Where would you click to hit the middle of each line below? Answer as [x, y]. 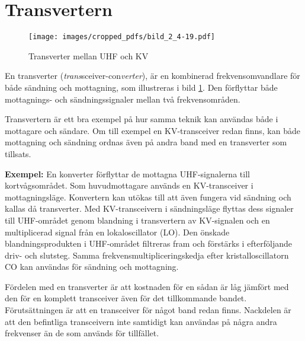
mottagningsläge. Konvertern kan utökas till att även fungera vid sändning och [148, 197]
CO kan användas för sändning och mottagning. [92, 267]
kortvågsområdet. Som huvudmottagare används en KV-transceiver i [129, 185]
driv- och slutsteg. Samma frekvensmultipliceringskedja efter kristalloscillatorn [147, 255]
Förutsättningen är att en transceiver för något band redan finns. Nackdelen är [148, 310]
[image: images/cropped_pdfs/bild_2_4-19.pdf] [122, 37]
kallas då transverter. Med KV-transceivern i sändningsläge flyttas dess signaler [149, 208]
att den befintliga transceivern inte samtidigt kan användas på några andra [141, 321]
